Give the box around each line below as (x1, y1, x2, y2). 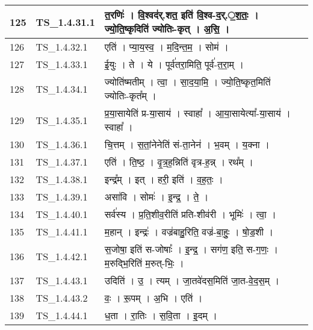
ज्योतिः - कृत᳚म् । (104, 89, 156, 102)
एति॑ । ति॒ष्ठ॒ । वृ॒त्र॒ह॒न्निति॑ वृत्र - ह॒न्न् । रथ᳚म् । (104, 155, 253, 169)
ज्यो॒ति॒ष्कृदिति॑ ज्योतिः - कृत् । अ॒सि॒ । (104, 22, 229, 36)
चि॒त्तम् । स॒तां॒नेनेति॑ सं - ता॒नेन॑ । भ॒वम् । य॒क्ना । (104, 137, 270, 151)
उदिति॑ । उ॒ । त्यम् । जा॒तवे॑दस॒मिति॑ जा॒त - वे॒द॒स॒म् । (104, 273, 280, 287)
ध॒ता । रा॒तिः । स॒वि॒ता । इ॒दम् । (104, 308, 217, 322)
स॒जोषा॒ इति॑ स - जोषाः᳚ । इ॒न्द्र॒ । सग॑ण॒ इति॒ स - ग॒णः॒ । (104, 242, 278, 256)
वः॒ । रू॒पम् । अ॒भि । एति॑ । (104, 291, 203, 305)
